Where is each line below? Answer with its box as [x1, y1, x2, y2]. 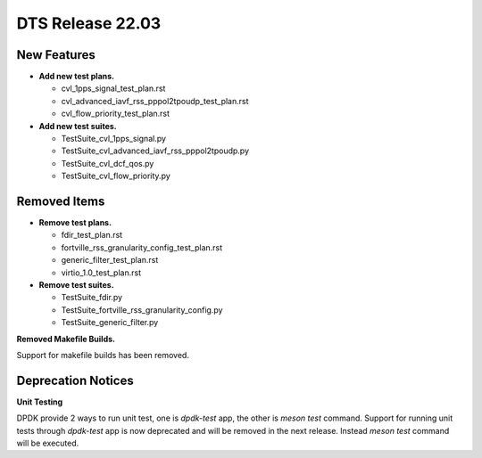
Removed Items [16, 194, 105, 209]
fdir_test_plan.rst [61, 230, 123, 241]
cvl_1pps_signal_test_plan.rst [61, 83, 166, 94]
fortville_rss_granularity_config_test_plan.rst [61, 241, 223, 253]
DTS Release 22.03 [16, 13, 162, 33]
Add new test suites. [38, 120, 117, 131]
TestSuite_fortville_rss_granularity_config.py [61, 304, 223, 315]
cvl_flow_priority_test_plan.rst [61, 108, 170, 119]
